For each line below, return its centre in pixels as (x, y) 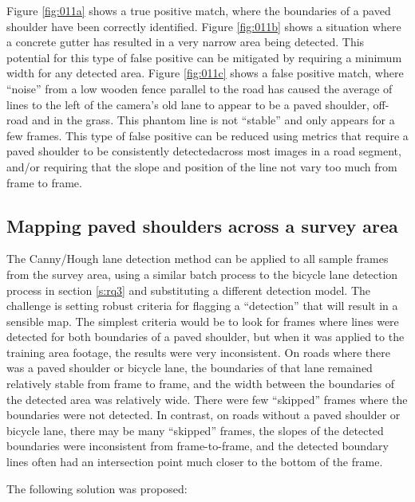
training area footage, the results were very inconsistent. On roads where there (198, 352)
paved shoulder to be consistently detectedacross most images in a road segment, (204, 151)
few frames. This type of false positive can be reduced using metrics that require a (207, 135)
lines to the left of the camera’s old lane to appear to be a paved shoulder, (188, 104)
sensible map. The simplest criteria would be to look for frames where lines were (203, 321)
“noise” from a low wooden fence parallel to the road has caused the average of (200, 88)
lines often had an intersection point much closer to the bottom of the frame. (195, 462)
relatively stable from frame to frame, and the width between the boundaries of (201, 384)
